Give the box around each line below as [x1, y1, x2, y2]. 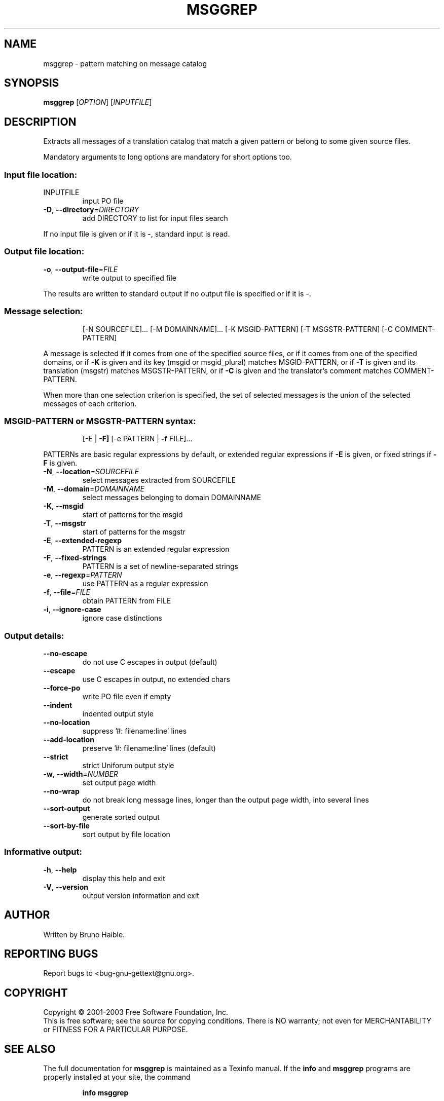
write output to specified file [82, 273, 176, 282]
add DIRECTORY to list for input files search [82, 214, 228, 223]
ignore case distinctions [82, 614, 162, 623]
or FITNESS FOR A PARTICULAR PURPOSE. [43, 1025, 188, 1034]
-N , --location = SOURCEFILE [43, 467, 139, 476]
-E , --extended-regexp [43, 536, 122, 545]
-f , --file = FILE [43, 588, 90, 597]
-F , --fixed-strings [43, 553, 107, 562]
